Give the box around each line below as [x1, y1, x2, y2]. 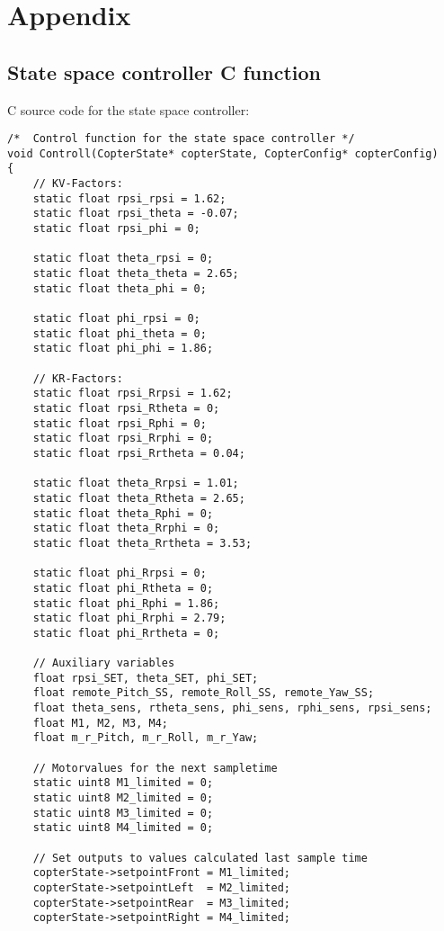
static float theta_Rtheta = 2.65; [32, 491, 245, 505]
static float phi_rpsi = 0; [32, 312, 200, 326]
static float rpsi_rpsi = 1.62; [32, 192, 226, 205]
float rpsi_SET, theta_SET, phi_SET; [32, 671, 259, 685]
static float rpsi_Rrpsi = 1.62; [32, 387, 233, 400]
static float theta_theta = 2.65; [32, 267, 239, 281]
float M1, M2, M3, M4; [32, 716, 168, 730]
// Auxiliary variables [32, 657, 175, 670]
